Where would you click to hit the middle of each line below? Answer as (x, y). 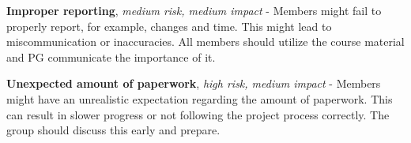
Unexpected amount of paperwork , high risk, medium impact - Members (194, 83)
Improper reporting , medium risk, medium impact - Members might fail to (194, 10)
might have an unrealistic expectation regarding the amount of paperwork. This (200, 98)
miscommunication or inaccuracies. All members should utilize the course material (205, 41)
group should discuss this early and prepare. (113, 130)
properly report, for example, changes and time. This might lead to (169, 26)
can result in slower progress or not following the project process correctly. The (198, 114)
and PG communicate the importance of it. (111, 56)
